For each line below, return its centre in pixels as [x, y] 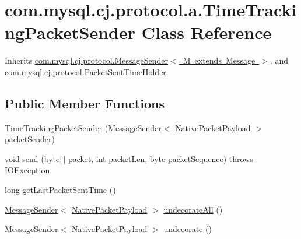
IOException [27, 170]
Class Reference [206, 32]
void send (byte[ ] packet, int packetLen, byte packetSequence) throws [129, 158]
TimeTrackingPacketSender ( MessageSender [83, 127]
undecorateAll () [193, 209]
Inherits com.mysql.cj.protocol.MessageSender [87, 60]
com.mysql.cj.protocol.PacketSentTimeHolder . [87, 71]
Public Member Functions [85, 103]
